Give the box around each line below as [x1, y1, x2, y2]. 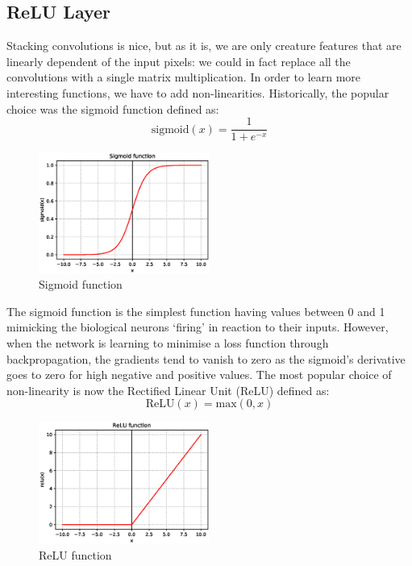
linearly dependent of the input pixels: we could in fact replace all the [6, 52, 351, 69]
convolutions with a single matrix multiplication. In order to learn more [6, 69, 361, 85]
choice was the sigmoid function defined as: [6, 100, 219, 117]
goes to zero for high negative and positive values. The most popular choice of [6, 366, 392, 383]
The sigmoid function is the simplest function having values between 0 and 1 [6, 302, 385, 319]
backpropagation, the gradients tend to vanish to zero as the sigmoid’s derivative [6, 350, 406, 367]
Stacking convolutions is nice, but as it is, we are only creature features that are [6, 37, 402, 54]
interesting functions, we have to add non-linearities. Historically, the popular [6, 84, 389, 101]
